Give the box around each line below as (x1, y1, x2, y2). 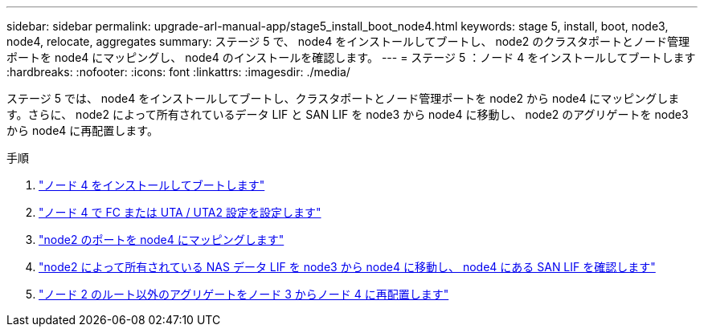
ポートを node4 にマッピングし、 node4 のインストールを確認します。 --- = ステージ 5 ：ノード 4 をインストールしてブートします (6, 51, 696, 64)
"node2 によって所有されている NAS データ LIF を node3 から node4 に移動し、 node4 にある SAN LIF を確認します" (39, 260, 656, 274)
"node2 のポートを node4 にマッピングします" (39, 233, 284, 246)
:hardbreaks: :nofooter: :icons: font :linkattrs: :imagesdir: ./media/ (6, 65, 350, 79)
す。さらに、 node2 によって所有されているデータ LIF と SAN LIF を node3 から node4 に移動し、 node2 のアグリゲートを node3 (6, 108, 689, 121)
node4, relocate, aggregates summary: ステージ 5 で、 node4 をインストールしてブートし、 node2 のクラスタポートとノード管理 (6, 35, 690, 48)
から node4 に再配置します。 (6, 124, 158, 137)
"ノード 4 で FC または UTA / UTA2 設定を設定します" (39, 205, 321, 219)
